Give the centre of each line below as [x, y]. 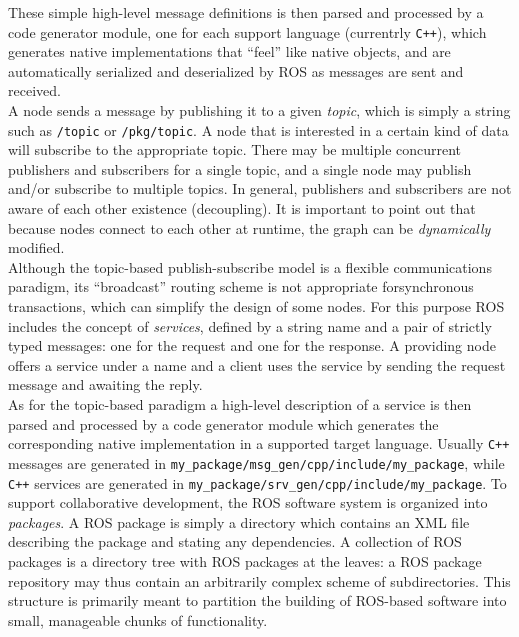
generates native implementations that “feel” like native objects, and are [229, 51]
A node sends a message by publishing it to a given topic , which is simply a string [259, 110]
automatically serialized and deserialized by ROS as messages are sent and [236, 70]
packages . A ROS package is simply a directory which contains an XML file [239, 521]
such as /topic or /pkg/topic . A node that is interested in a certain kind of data [258, 129]
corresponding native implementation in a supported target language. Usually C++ [259, 443]
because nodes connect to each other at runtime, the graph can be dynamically [249, 227]
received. [34, 90]
